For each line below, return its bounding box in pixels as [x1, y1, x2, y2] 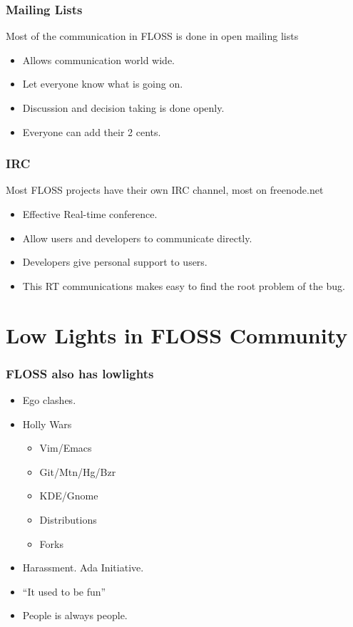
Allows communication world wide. [22, 52, 175, 67]
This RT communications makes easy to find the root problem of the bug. [22, 278, 345, 293]
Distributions [39, 512, 97, 527]
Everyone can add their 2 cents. [22, 124, 161, 139]
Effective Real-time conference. [22, 207, 158, 221]
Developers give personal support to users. [22, 254, 208, 269]
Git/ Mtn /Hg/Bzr [39, 464, 116, 479]
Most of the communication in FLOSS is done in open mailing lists [6, 28, 299, 43]
